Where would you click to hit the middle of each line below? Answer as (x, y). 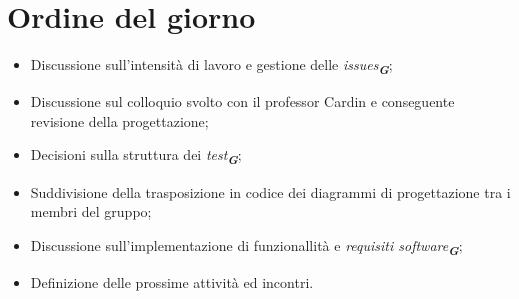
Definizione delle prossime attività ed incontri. (172, 281)
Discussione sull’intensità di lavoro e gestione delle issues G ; (211, 66)
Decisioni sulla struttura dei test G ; (136, 156)
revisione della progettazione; (119, 120)
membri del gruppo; (91, 211)
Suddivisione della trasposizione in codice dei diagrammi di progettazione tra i (270, 191)
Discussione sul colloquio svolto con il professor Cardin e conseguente (242, 101)
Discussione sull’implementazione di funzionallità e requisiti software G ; (246, 246)
